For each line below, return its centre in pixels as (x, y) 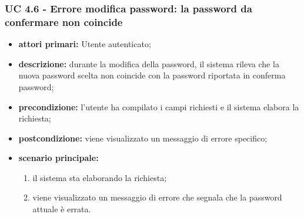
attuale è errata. (62, 209)
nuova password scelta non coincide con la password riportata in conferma (152, 75)
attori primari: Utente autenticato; (85, 44)
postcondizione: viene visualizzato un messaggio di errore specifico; (143, 138)
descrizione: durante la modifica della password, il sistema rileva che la (149, 63)
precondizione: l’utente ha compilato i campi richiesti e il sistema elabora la (159, 106)
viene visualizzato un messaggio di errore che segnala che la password (157, 197)
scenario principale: (59, 158)
